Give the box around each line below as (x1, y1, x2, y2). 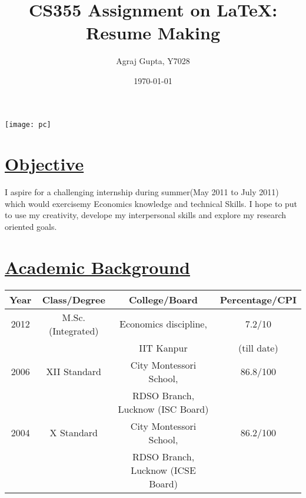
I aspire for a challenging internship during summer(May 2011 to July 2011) (5, 186, 279, 198)
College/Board (129, 292, 198, 306)
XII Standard (46, 365, 101, 379)
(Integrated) (49, 323, 99, 337)
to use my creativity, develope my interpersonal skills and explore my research (5, 209, 287, 221)
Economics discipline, (119, 317, 207, 331)
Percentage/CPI (219, 292, 297, 306)
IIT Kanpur (139, 340, 188, 355)
